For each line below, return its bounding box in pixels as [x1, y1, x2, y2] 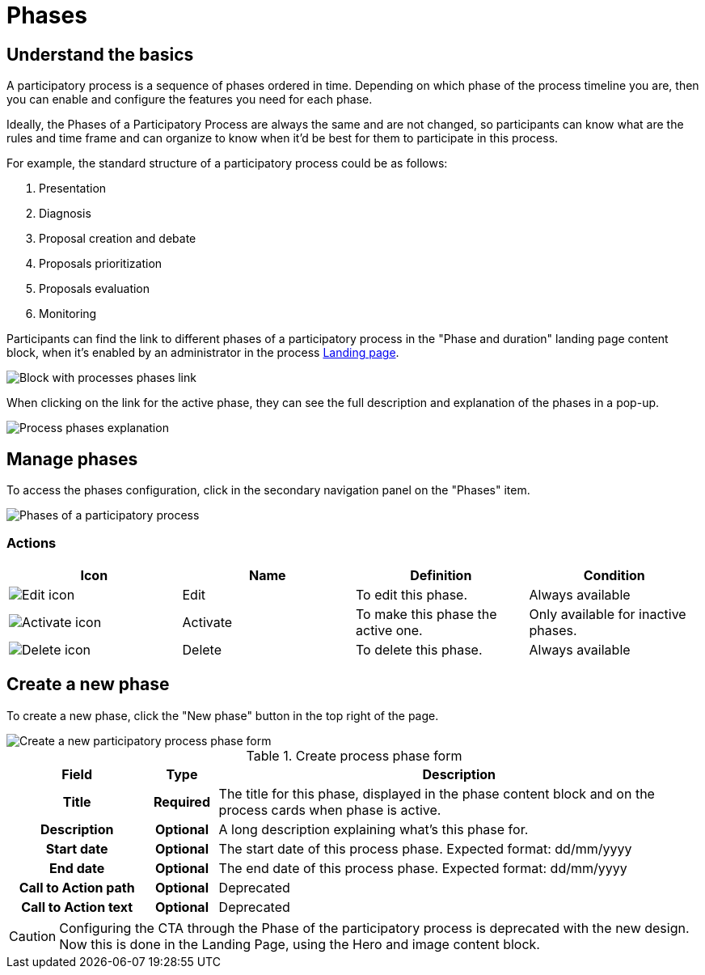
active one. [356, 621, 423, 638]
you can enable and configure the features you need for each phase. [6, 92, 373, 107]
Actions [6, 535, 57, 552]
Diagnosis [39, 206, 91, 221]
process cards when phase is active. [218, 801, 441, 818]
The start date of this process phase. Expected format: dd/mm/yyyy [218, 840, 632, 857]
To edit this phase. [356, 586, 468, 603]
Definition [410, 566, 472, 583]
